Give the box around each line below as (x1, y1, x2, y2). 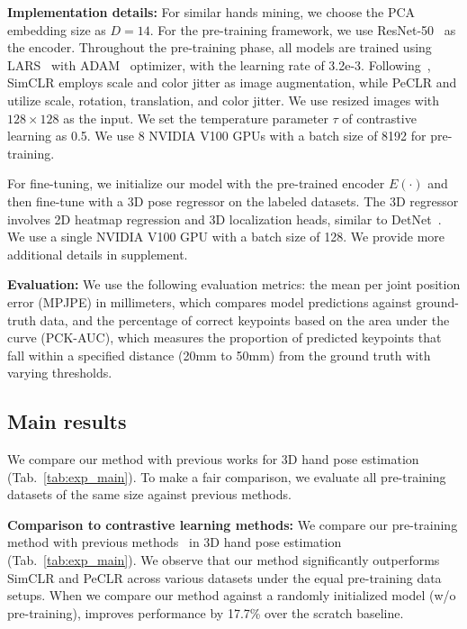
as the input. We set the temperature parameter (63, 108, 328, 127)
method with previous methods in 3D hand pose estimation (7, 533, 342, 552)
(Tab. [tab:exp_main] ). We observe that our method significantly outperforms (7, 551, 440, 570)
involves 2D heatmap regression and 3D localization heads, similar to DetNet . (7, 209, 442, 228)
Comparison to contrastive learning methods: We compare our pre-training (7, 515, 458, 533)
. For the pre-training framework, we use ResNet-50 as (149, 20, 456, 39)
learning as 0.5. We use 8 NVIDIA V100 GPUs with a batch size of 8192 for (7, 126, 427, 145)
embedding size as (7, 20, 106, 39)
